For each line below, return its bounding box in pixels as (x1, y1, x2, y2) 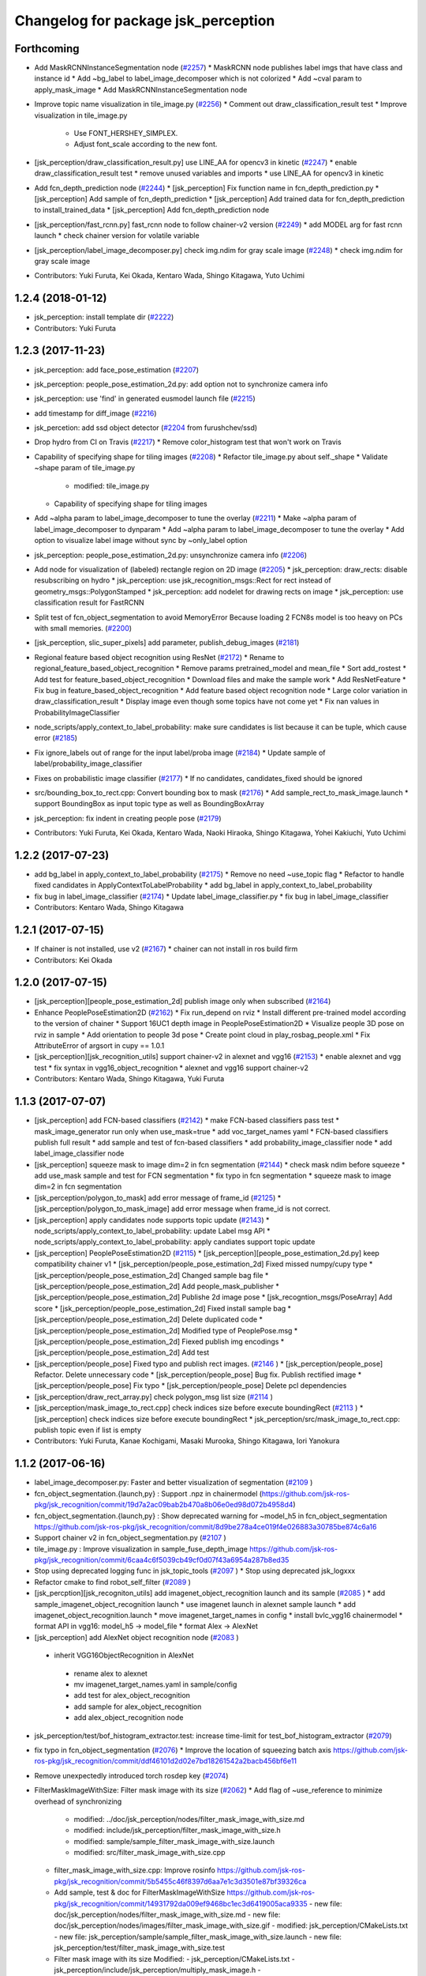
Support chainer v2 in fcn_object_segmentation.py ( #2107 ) (34, 1533, 226, 1543)
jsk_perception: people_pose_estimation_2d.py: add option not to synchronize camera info (34, 379, 328, 389)
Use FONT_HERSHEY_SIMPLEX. (73, 129, 178, 138)
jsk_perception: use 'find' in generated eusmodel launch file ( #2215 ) (34, 394, 256, 403)
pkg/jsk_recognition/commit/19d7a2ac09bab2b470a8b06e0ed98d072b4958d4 (34, 1500, 293, 1510)
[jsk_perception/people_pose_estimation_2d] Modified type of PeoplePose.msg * (34, 1326, 298, 1335)
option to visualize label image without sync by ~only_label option (34, 536, 248, 545)
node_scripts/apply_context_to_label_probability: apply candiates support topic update (34, 1237, 316, 1246)
